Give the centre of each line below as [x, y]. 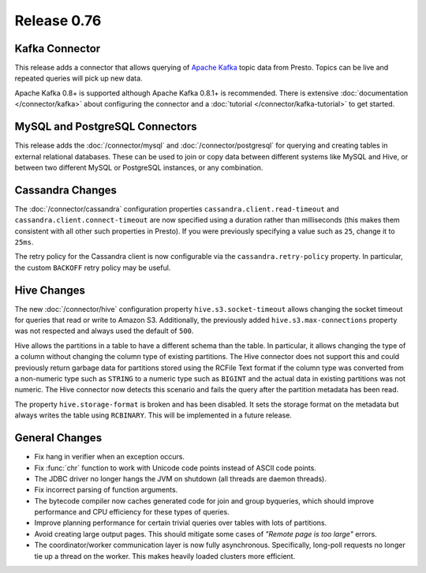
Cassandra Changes [66, 190]
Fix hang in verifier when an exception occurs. [110, 457]
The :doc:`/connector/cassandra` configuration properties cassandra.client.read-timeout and [177, 208]
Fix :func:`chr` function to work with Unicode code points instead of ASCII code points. [176, 468]
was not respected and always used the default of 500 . [104, 331]
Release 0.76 [58, 21]
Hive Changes [50, 290]
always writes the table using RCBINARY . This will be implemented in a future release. [153, 415]
